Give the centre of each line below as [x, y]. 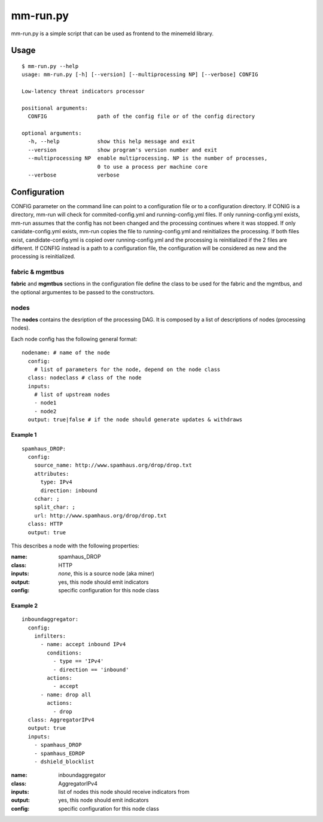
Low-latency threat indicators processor [83, 92]
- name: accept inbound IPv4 [83, 644]
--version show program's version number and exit [123, 150]
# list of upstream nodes [72, 395]
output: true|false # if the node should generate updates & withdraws [135, 420]
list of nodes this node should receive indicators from [124, 792]
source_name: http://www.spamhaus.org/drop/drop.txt [113, 465]
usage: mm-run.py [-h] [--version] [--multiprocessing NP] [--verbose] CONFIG [140, 74]
